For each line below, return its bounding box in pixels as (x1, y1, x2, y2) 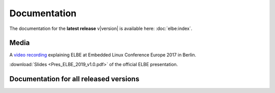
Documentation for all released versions (9, 74, 140, 83)
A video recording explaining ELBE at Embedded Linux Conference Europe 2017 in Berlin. (9, 52, 196, 58)
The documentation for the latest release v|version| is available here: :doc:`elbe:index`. (9, 25, 193, 32)
